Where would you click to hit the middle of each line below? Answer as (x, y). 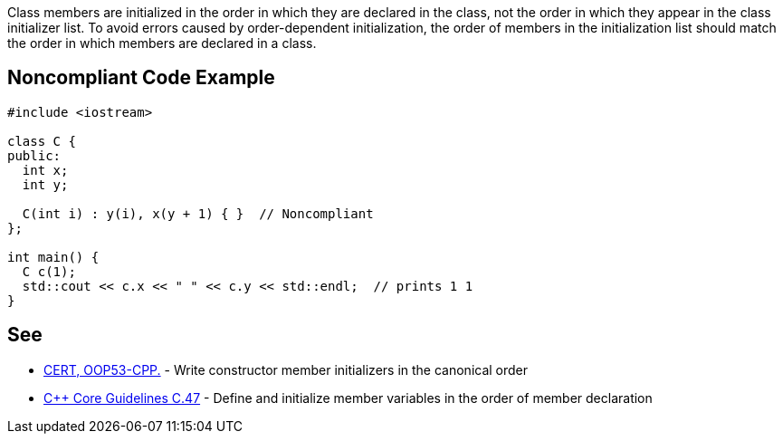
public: (34, 155)
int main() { (53, 257)
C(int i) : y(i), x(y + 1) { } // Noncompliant (198, 213)
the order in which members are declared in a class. (162, 43)
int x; (45, 170)
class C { (42, 141)
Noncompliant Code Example (141, 78)
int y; (45, 184)
